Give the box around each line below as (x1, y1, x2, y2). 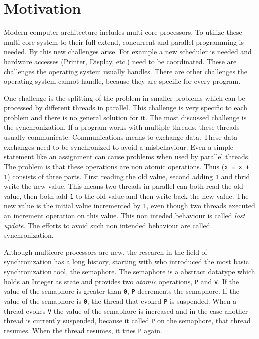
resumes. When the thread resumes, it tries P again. (4, 325, 162, 335)
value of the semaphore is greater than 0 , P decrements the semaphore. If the (4, 286, 239, 296)
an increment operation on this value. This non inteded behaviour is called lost (4, 210, 245, 221)
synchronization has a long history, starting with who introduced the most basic (4, 256, 249, 267)
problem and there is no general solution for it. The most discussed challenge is (4, 112, 247, 122)
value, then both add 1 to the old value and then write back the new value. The (4, 190, 249, 201)
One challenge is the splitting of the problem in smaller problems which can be (4, 92, 245, 103)
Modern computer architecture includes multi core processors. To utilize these (4, 27, 242, 37)
